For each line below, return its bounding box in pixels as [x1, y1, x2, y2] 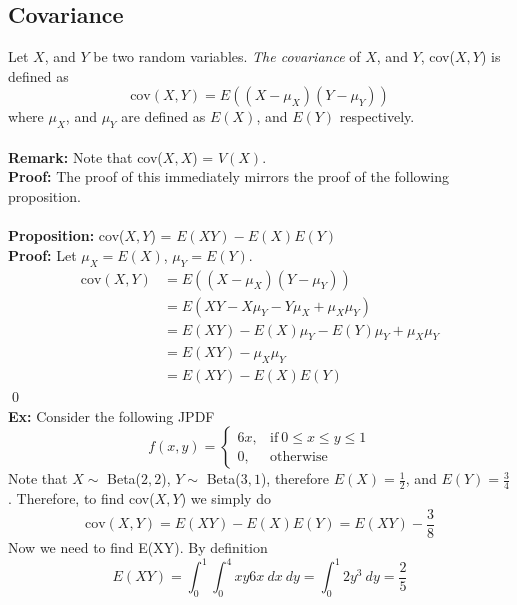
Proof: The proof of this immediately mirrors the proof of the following [8, 166, 450, 187]
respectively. [339, 106, 415, 127]
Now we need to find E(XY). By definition [8, 536, 268, 557]
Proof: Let [8, 244, 77, 265]
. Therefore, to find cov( [8, 488, 155, 509]
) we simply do [180, 488, 271, 509]
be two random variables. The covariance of [93, 46, 361, 67]
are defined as [121, 106, 206, 127]
